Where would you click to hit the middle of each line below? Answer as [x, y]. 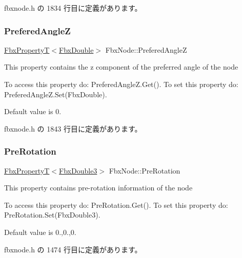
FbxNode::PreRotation [145, 170]
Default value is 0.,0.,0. [40, 232]
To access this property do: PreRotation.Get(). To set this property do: [116, 205]
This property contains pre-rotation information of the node [98, 188]
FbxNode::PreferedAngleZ [146, 49]
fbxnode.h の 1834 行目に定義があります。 [73, 8]
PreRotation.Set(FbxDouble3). [52, 215]
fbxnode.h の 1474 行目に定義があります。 [73, 249]
